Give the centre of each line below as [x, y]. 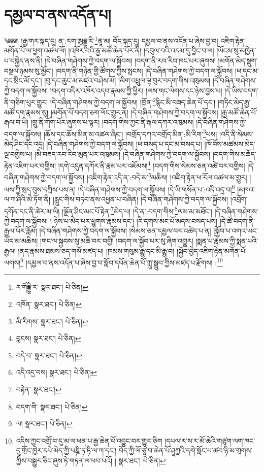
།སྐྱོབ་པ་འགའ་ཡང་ [236, 231]
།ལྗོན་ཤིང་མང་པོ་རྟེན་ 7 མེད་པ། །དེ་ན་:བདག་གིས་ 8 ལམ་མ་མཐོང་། [137, 210]
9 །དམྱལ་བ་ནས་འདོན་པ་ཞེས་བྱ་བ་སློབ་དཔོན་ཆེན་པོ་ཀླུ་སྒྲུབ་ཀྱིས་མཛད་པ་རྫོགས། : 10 [122, 262]
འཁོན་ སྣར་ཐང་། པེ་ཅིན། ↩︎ [49, 304]
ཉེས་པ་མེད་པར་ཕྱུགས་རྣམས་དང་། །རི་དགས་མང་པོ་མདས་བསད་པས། [136, 221]
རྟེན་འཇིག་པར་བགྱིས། [30, 165]
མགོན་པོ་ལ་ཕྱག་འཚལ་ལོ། [35, 50]
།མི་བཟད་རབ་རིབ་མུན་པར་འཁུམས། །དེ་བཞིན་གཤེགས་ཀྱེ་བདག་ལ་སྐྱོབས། [122, 154]
